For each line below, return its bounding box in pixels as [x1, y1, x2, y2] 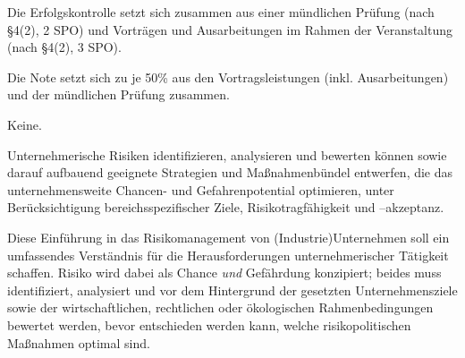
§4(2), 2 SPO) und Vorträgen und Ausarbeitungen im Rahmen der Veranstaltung [7, 20, 452, 38]
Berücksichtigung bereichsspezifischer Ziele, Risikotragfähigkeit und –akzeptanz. [7, 198, 444, 217]
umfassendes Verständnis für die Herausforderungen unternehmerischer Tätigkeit [7, 245, 449, 264]
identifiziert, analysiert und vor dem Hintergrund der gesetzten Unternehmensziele [7, 280, 458, 299]
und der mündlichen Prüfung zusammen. [7, 85, 230, 104]
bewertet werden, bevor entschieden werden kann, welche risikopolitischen [7, 315, 411, 334]
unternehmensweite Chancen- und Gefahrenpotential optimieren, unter [7, 180, 394, 199]
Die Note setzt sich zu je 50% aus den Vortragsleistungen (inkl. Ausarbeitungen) [7, 67, 449, 86]
